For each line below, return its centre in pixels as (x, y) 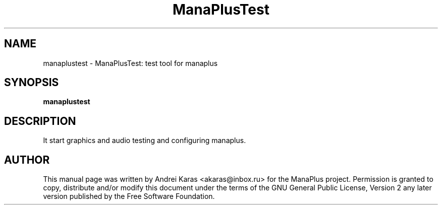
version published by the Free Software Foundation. (129, 196)
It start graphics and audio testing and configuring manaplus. (145, 141)
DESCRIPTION (40, 121)
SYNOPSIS (32, 83)
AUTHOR (27, 160)
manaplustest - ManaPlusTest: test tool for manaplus (130, 63)
